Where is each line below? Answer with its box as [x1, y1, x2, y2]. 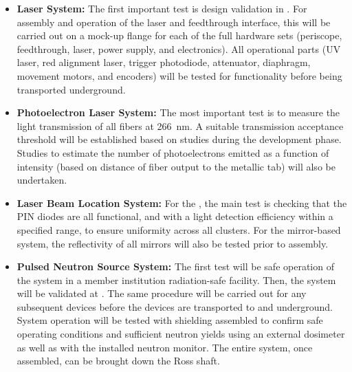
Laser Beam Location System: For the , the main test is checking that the [16, 195, 347, 210]
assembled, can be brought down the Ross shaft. [16, 353, 220, 368]
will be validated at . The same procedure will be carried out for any [16, 286, 307, 300]
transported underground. [16, 82, 126, 96]
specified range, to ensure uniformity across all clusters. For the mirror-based [16, 222, 341, 237]
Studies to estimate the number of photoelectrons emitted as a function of [16, 145, 329, 160]
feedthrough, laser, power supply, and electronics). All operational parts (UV [16, 41, 341, 56]
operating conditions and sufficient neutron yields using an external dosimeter [16, 327, 345, 341]
